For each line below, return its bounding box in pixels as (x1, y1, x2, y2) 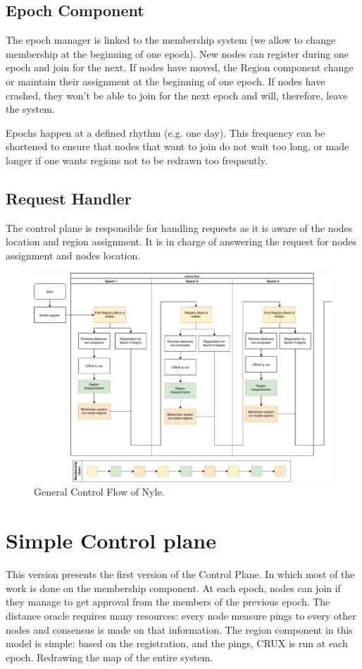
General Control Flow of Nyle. (34, 484, 165, 499)
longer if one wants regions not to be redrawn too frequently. (6, 152, 268, 167)
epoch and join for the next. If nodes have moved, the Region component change (6, 60, 354, 75)
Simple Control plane (6, 526, 216, 555)
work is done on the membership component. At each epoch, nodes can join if (6, 580, 341, 595)
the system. (6, 102, 55, 116)
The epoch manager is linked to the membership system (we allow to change (6, 32, 336, 47)
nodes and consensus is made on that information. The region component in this (6, 622, 353, 637)
